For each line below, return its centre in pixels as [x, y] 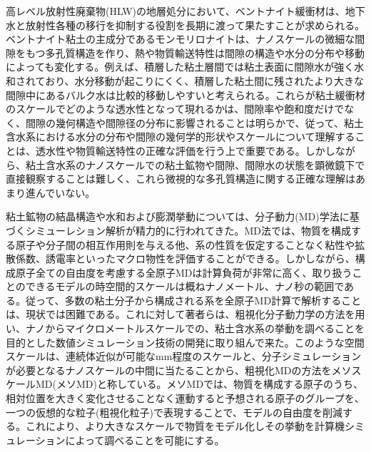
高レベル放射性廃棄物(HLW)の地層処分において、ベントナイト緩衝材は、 [176, 11]
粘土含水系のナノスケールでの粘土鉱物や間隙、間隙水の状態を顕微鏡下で [195, 164]
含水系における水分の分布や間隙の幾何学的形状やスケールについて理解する [181, 137]
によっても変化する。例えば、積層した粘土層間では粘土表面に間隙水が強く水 [185, 67]
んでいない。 [65, 192]
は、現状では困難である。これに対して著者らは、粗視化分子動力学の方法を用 [185, 314]
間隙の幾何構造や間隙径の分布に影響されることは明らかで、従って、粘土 [195, 122]
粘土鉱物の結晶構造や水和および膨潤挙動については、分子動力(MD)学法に [178, 216]
